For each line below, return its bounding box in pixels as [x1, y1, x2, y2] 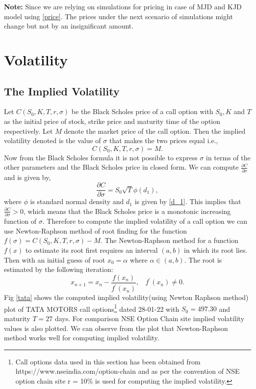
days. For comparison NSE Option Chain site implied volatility [54, 313, 245, 324]
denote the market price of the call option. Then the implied [64, 125, 246, 136]
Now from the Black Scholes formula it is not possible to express [4, 152, 198, 162]
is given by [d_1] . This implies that [134, 196, 241, 207]
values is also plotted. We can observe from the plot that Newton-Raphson [4, 323, 228, 333]
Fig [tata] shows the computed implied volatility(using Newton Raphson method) [4, 292, 249, 302]
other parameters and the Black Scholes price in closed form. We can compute [4, 162, 239, 172]
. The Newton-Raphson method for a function [100, 235, 238, 245]
